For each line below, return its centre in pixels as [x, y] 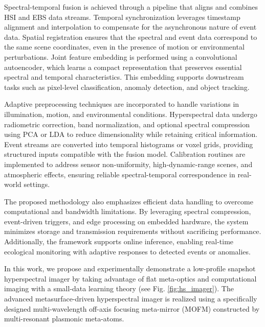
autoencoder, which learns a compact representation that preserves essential [123, 67]
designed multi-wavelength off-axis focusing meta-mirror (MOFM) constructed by [132, 308]
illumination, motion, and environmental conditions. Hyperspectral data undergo [131, 114]
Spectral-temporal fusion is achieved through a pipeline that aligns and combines [131, 7]
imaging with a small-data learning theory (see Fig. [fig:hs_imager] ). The [119, 288]
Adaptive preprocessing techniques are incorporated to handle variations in [122, 104]
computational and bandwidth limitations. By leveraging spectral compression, [128, 211]
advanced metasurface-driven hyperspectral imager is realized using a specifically [131, 299]
